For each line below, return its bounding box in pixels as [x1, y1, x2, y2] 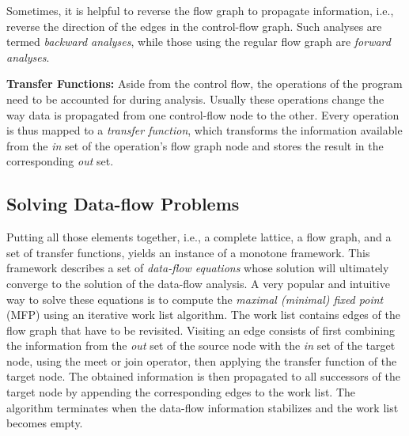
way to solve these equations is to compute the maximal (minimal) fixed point [6, 290, 384, 307]
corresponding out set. [6, 153, 114, 169]
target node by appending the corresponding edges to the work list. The [6, 384, 356, 400]
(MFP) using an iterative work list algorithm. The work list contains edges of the [6, 306, 400, 323]
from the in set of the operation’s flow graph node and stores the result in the [6, 137, 384, 154]
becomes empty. [6, 415, 83, 431]
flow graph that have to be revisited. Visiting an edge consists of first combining [6, 321, 395, 338]
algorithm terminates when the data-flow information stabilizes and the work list [6, 399, 399, 415]
